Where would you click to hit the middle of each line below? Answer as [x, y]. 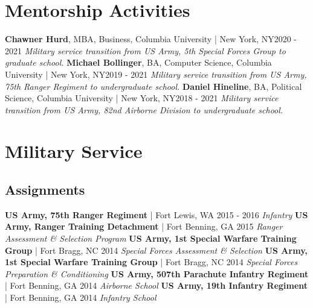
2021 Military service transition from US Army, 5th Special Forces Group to [145, 50]
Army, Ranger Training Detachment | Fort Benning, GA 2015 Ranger [144, 226]
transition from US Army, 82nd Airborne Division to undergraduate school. [144, 109]
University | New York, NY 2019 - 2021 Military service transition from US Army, [156, 74]
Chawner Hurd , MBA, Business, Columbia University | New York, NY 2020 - [151, 39]
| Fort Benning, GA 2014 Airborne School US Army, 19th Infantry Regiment [156, 285]
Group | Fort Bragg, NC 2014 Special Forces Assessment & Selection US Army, [156, 250]
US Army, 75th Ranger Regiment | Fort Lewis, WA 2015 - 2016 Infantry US [156, 214]
